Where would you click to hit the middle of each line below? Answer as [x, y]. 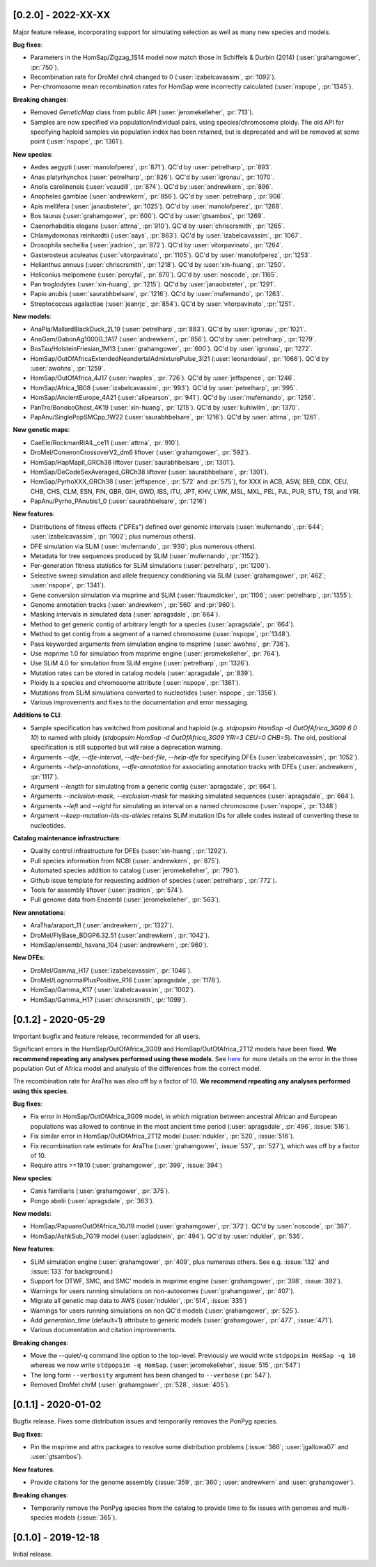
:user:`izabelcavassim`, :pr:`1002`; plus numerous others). [113, 537]
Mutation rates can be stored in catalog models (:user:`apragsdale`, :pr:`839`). [142, 673]
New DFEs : [29, 957]
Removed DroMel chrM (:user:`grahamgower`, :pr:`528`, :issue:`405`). [130, 1385]
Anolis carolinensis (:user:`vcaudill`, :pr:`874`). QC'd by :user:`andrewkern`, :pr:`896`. [152, 186]
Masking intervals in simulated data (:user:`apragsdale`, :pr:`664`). [125, 615]
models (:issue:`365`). [86, 1518]
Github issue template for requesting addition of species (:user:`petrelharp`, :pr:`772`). [154, 880]
